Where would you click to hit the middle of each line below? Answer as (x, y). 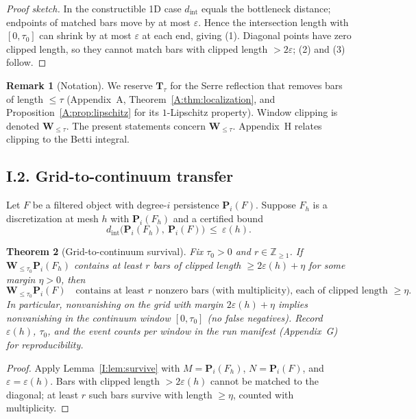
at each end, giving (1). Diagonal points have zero (247, 35)
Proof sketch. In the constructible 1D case (94, 8)
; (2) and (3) (319, 48)
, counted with (264, 394)
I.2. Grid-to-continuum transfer (120, 176)
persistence (196, 205)
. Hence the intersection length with (273, 22)
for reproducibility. (45, 345)
